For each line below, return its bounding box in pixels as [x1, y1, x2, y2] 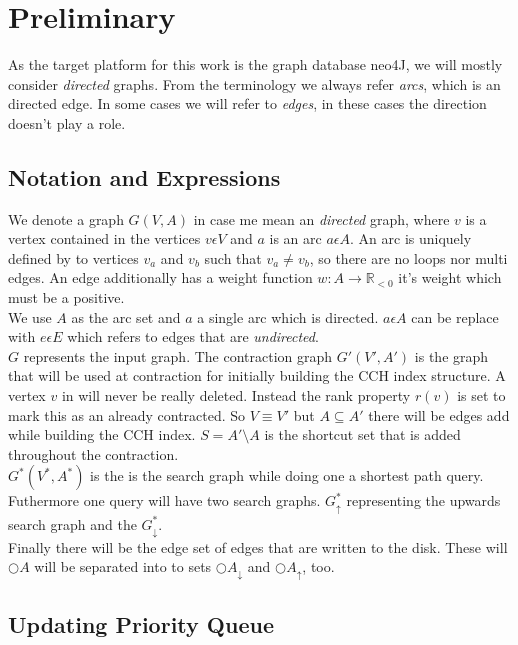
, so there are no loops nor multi [309, 247, 508, 268]
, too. [302, 556, 335, 577]
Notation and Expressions [8, 161, 281, 192]
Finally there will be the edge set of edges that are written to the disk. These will [8, 536, 508, 557]
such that [204, 247, 262, 268]
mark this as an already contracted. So [8, 404, 246, 425]
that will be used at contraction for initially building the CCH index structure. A [8, 365, 506, 386]
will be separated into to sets [34, 556, 212, 577]
